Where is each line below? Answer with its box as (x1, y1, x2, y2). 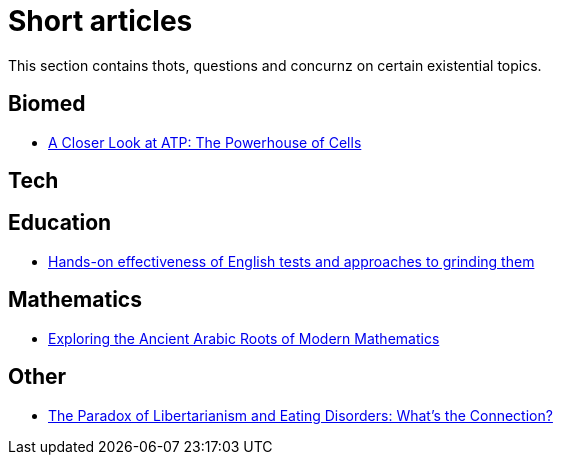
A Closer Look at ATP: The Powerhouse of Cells (48, 133, 362, 151)
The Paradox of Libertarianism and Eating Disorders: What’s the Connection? (48, 406, 553, 424)
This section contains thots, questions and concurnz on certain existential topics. (8, 56, 542, 74)
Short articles (8, 4, 193, 38)
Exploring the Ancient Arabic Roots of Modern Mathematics (48, 329, 440, 347)
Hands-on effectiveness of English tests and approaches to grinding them (48, 252, 535, 270)
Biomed (8, 91, 86, 117)
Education (8, 210, 112, 236)
